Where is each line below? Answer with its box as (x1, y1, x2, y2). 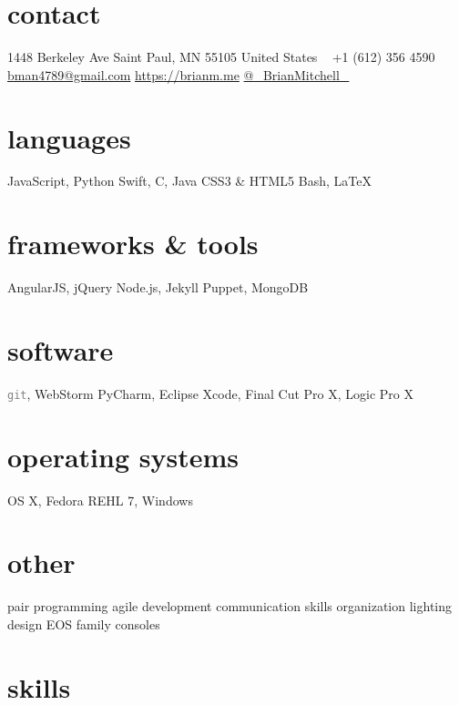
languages (7, 118, 131, 156)
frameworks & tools (7, 225, 259, 262)
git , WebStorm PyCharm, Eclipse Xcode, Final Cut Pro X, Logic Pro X (7, 383, 414, 403)
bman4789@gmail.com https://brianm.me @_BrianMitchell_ (7, 65, 350, 84)
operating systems (7, 437, 239, 475)
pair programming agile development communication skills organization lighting (7, 597, 453, 616)
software (7, 331, 114, 368)
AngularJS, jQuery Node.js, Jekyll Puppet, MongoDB (7, 278, 309, 297)
